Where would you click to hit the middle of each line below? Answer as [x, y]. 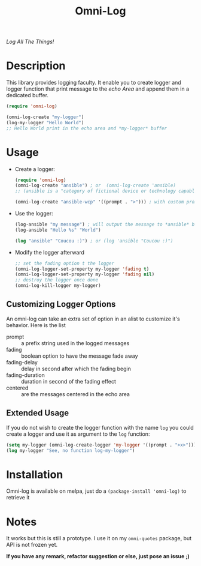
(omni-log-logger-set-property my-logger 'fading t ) [82, 269]
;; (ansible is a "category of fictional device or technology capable [106, 191]
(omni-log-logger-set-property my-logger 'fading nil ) [85, 274]
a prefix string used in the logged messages [75, 343]
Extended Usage [38, 413]
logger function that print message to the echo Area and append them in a [98, 89]
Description [36, 66]
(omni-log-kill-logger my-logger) [58, 286]
